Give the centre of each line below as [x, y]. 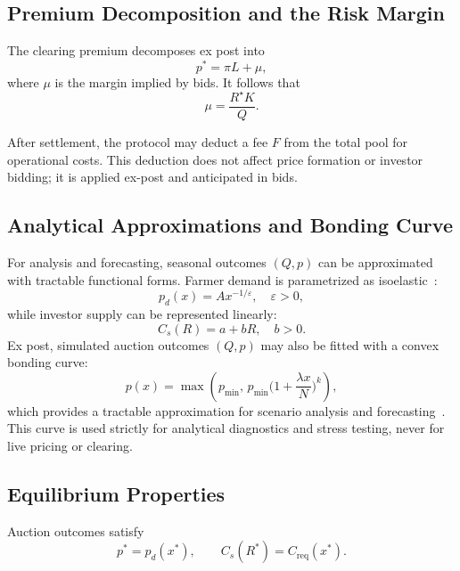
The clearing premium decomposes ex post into [136, 50]
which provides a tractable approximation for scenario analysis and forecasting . [226, 410]
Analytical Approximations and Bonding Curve [230, 225]
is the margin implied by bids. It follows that [177, 82]
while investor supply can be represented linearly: [142, 314]
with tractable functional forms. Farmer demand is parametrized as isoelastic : [222, 279]
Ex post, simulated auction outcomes [108, 344]
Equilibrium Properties [116, 494]
